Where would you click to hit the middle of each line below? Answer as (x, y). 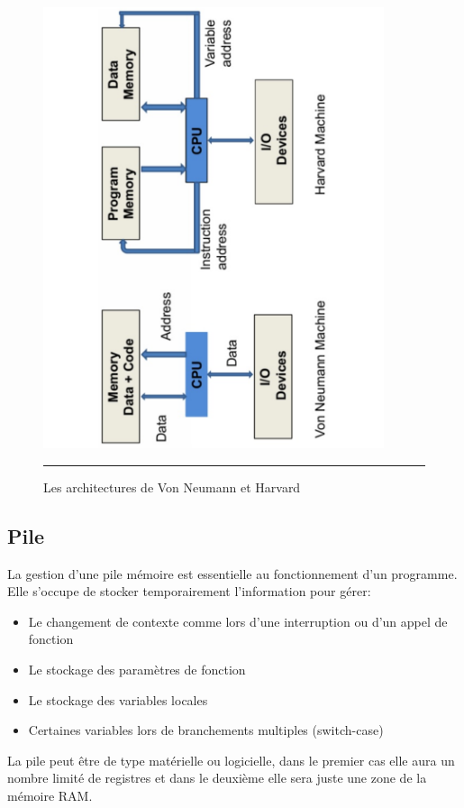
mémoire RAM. (50, 795)
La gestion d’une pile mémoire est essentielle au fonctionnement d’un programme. (232, 573)
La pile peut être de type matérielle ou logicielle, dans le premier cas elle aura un (231, 760)
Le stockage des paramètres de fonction (137, 670)
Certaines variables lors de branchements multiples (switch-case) (206, 730)
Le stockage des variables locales (118, 699)
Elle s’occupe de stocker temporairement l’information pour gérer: (189, 591)
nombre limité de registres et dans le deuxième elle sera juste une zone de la (217, 778)
